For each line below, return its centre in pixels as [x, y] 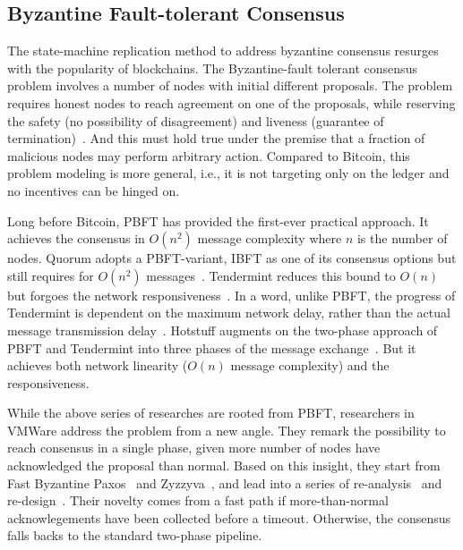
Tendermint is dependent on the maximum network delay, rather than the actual [229, 313]
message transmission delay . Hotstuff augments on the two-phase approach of [223, 330]
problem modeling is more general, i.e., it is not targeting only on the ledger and [228, 173]
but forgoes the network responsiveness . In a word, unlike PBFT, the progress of [231, 295]
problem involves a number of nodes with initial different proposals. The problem [230, 85]
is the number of [402, 238]
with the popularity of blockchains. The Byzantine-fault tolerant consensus [212, 68]
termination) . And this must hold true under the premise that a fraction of [216, 138]
